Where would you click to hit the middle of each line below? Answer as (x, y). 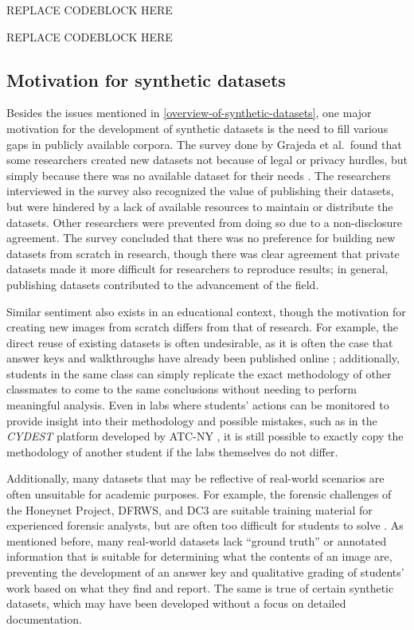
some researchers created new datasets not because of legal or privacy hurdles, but (207, 160)
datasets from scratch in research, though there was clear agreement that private (203, 253)
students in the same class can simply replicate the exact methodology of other (199, 373)
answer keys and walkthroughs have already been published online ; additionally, (203, 358)
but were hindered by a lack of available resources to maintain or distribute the (200, 206)
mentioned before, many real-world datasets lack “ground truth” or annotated (197, 540)
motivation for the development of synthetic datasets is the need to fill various (197, 128)
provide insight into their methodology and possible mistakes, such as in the (192, 420)
